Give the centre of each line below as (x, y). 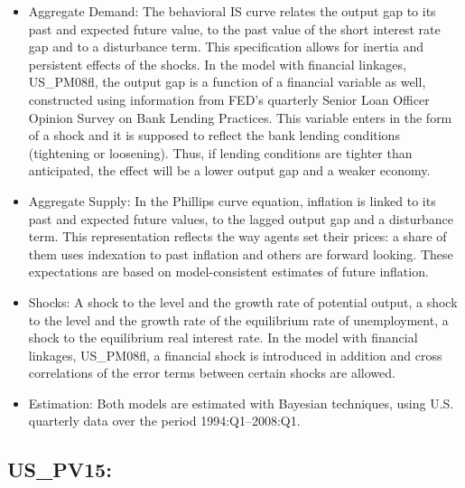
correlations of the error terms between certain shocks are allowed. (212, 373)
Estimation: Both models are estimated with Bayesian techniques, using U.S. (241, 403)
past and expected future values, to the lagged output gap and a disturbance (241, 218)
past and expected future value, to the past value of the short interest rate (234, 28)
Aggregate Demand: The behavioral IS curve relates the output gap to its (232, 11)
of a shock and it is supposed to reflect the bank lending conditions (214, 135)
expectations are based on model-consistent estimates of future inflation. (228, 272)
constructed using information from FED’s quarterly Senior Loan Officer (229, 99)
